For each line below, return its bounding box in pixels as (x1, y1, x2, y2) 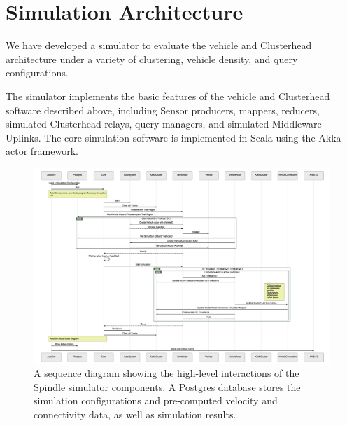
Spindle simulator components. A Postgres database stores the (34, 379, 301, 394)
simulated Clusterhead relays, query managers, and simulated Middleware (6, 116, 322, 131)
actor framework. (6, 144, 78, 158)
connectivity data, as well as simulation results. (34, 406, 236, 421)
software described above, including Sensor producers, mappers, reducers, (6, 102, 320, 117)
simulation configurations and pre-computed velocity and (34, 393, 278, 408)
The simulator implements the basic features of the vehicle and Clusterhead (6, 88, 330, 103)
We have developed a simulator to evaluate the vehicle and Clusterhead (6, 38, 312, 53)
